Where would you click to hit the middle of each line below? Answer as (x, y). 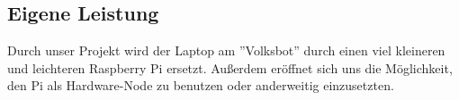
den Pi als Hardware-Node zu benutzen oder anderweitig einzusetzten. (201, 85)
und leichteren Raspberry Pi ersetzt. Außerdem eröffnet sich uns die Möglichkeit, (230, 67)
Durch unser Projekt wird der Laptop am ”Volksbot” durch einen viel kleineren (226, 50)
